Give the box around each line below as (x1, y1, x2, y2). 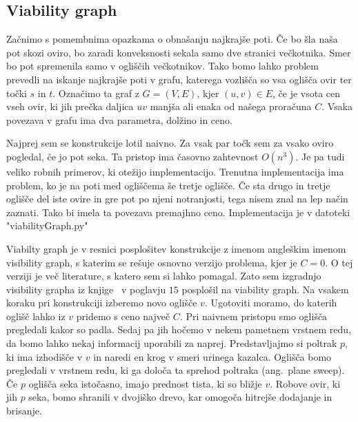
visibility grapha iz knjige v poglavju (6, 282, 166, 296)
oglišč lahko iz (6, 308, 66, 323)
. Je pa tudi (295, 149, 345, 163)
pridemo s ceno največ (76, 308, 170, 323)
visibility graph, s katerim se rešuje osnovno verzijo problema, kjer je (6, 255, 297, 269)
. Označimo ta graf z (52, 85, 139, 100)
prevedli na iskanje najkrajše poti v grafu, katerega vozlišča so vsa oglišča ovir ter (6, 72, 352, 86)
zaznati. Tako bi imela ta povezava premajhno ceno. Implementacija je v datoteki (6, 204, 350, 219)
